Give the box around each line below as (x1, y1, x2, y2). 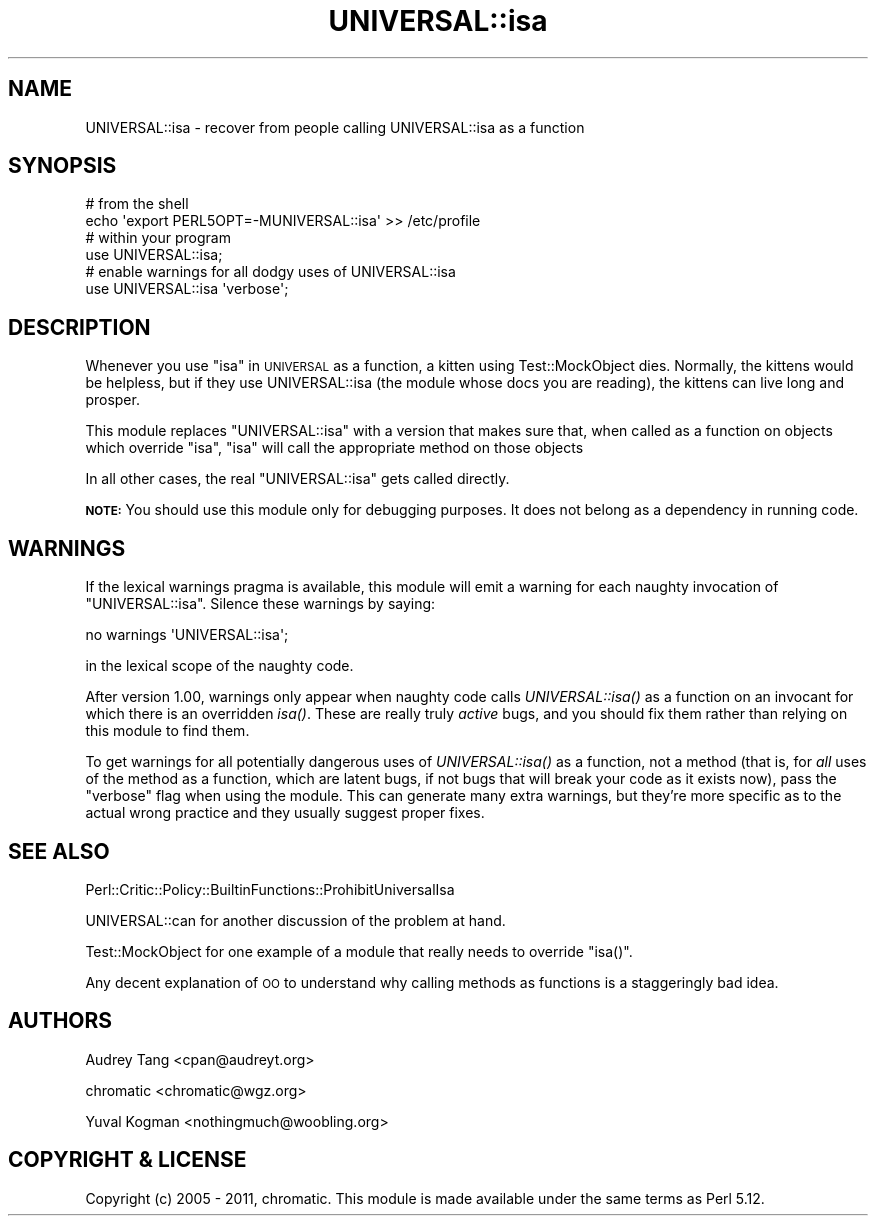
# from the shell (85, 195, 189, 213)
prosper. (85, 391, 140, 409)
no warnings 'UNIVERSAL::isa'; (85, 626, 289, 644)
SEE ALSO (8, 838, 110, 864)
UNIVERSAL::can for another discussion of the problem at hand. (85, 911, 506, 929)
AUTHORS (8, 1008, 113, 1034)
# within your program (85, 229, 231, 247)
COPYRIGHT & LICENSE (8, 1147, 247, 1173)
